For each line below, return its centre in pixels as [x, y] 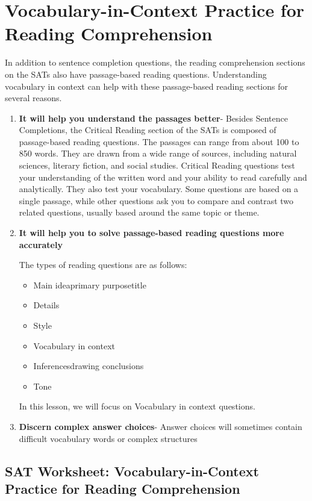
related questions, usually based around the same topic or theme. [139, 212]
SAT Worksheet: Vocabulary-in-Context [132, 471]
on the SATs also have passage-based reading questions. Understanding [136, 74]
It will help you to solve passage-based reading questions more [151, 233]
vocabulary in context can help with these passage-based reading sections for [146, 86]
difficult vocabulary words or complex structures [108, 438]
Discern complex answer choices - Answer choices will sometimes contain [161, 426]
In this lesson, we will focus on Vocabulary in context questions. [137, 406]
